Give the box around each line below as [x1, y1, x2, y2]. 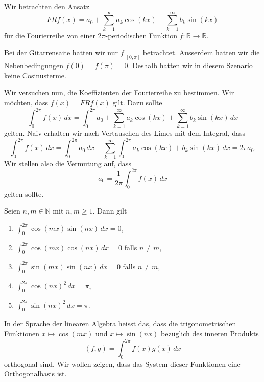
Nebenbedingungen [4, 60, 63, 71]
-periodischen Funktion [105, 30, 177, 40]
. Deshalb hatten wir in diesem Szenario [128, 60, 253, 71]
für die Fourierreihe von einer [4, 30, 95, 40]
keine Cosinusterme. [4, 70, 66, 80]
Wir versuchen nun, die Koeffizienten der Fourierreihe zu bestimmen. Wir [4, 87, 234, 98]
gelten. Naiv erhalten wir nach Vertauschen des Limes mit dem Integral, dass [4, 128, 246, 138]
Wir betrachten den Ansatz [4, 1, 89, 11]
